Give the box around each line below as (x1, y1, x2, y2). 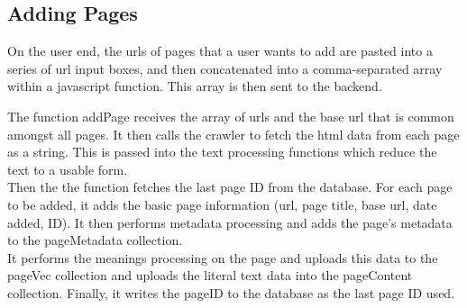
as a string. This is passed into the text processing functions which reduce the (7, 142, 437, 161)
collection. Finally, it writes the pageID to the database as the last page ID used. (7, 283, 455, 302)
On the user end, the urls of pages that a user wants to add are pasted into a (7, 41, 433, 60)
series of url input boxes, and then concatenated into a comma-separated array (7, 59, 443, 77)
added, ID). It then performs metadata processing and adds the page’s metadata (7, 213, 453, 231)
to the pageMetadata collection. (7, 231, 183, 249)
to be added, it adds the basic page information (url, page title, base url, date (7, 195, 437, 213)
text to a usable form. (7, 159, 128, 178)
